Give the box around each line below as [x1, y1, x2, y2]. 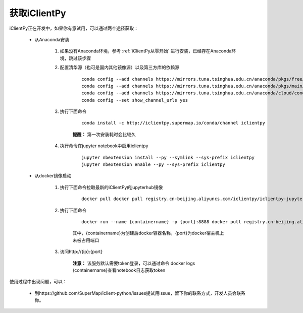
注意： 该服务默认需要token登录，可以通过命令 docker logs [72, 260, 195, 266]
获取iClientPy [9, 8, 66, 19]
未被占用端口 [72, 237, 99, 243]
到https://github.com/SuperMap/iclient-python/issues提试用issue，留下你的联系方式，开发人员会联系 [34, 290, 246, 296]
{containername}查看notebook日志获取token [72, 267, 166, 273]
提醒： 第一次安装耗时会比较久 [72, 131, 136, 137]
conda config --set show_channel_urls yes [81, 97, 188, 103]
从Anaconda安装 [34, 36, 69, 42]
